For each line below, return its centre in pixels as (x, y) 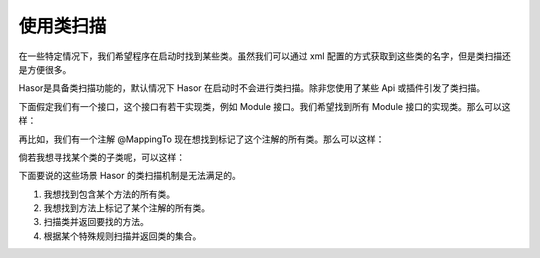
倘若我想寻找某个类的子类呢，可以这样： (101, 157)
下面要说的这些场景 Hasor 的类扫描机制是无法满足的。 (130, 176)
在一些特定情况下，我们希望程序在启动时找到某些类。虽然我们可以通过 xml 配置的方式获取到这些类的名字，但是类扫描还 (265, 56)
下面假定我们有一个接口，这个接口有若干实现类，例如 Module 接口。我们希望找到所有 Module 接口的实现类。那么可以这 (264, 106)
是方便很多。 (45, 69)
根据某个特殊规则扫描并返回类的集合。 (122, 236)
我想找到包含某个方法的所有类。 (109, 194)
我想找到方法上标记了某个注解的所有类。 (126, 208)
